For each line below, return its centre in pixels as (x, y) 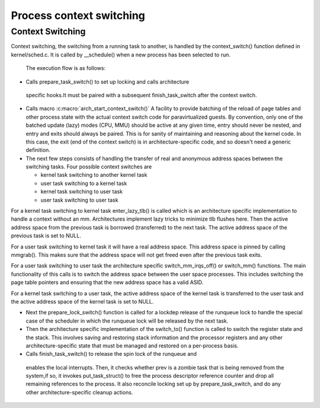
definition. (38, 150)
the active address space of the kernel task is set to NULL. (82, 301)
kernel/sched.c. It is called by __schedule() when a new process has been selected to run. (121, 55)
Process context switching (78, 15)
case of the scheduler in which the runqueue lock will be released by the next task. (127, 321)
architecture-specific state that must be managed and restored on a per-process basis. (132, 345)
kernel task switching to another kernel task (94, 175)
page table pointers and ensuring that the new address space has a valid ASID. (107, 282)
